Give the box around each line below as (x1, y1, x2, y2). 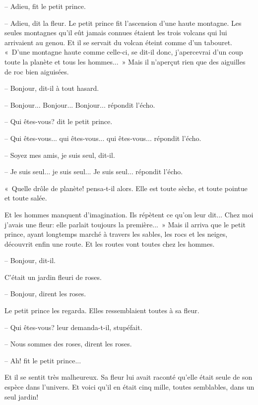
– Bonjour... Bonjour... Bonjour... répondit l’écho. (4, 99, 155, 110)
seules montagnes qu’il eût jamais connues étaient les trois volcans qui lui (4, 27, 227, 38)
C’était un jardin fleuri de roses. (4, 271, 102, 282)
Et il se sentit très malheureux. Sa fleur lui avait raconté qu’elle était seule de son (4, 372, 253, 382)
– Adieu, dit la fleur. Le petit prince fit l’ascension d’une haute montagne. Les (4, 17, 242, 28)
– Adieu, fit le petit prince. (4, 1, 86, 11)
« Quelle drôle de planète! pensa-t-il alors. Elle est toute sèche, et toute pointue (4, 183, 248, 193)
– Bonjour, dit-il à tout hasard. (4, 83, 99, 93)
